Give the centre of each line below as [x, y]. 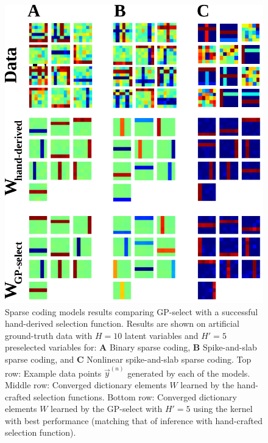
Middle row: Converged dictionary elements [86, 384]
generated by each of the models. [189, 373]
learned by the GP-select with [107, 409]
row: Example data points [53, 373]
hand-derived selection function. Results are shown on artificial [122, 323]
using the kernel [223, 409]
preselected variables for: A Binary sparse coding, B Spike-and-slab [131, 347]
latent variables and [161, 335]
